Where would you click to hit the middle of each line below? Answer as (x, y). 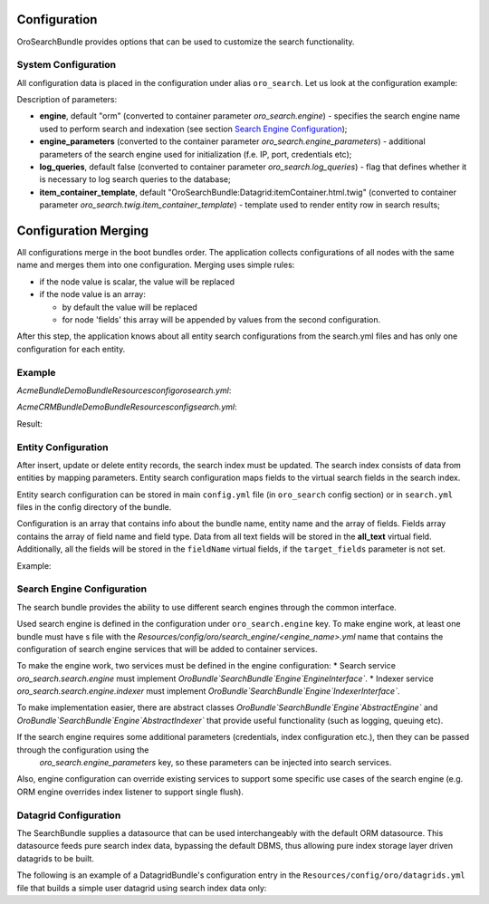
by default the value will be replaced (130, 307)
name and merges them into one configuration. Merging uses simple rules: (156, 265)
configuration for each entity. (71, 349)
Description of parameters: (67, 100)
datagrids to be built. (56, 858)
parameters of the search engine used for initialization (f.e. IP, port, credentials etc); (196, 154)
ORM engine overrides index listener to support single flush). (130, 792)
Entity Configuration (62, 447)
